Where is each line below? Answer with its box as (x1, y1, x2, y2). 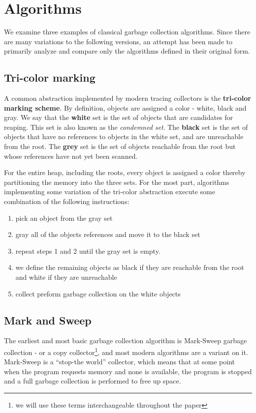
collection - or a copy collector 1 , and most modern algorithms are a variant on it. (4, 346, 248, 357)
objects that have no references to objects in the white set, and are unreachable (4, 131, 244, 142)
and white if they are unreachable (15, 272, 117, 282)
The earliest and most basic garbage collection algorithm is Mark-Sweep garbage (4, 335, 247, 346)
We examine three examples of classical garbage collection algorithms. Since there (4, 27, 251, 37)
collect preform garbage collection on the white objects (15, 288, 181, 298)
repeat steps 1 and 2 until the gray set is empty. (15, 245, 160, 256)
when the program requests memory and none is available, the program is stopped (4, 366, 252, 376)
